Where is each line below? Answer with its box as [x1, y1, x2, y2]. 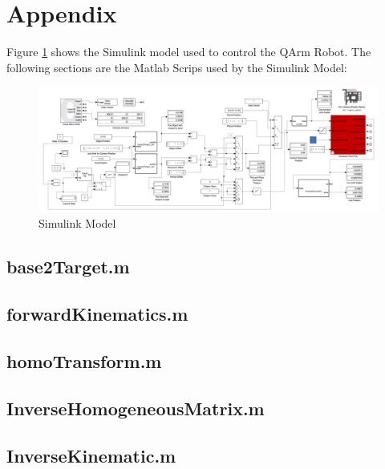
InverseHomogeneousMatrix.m [6, 395, 265, 420]
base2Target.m [6, 254, 130, 279]
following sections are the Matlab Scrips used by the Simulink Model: [6, 59, 347, 75]
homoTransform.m [6, 348, 162, 373]
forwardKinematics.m [6, 301, 188, 326]
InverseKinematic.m [6, 443, 176, 467]
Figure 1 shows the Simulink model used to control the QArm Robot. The [6, 43, 371, 60]
